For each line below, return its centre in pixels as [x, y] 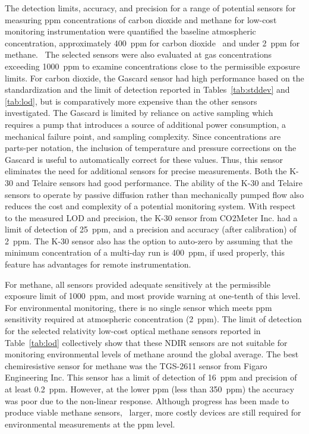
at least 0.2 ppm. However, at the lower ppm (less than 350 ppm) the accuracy [150, 389]
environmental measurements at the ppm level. [90, 424]
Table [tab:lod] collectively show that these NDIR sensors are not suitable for [146, 342]
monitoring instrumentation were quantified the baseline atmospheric [130, 31]
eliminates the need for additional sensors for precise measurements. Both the [146, 171]
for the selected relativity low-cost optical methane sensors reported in [133, 331]
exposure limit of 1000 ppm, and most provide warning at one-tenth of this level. [153, 296]
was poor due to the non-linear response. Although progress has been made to [147, 400]
